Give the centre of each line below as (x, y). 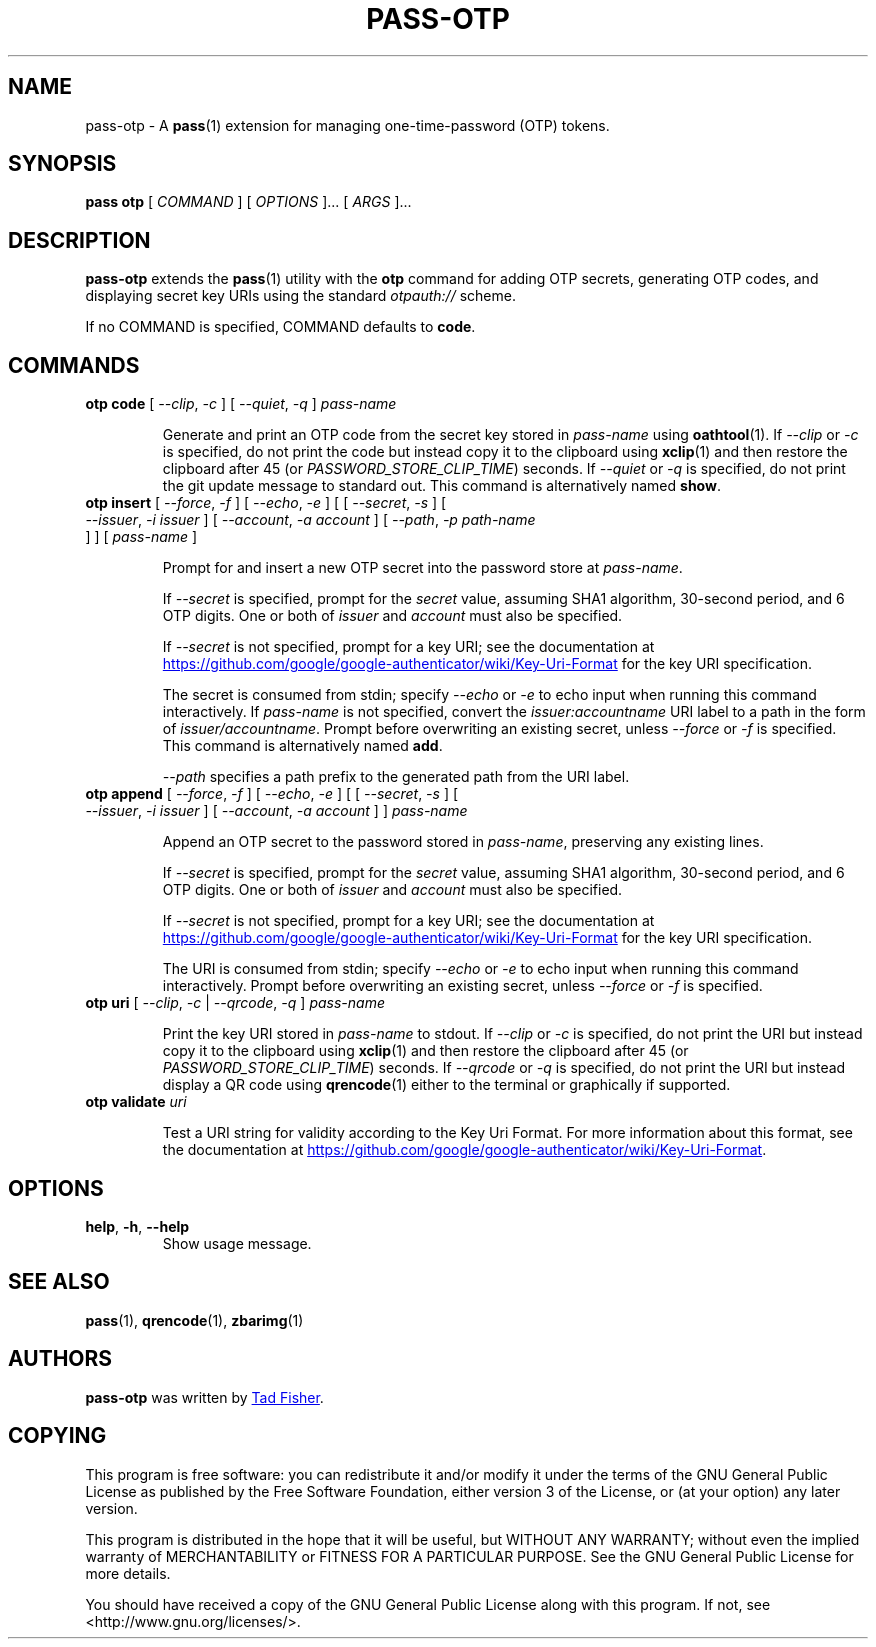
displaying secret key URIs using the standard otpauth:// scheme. (300, 296)
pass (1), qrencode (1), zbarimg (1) (194, 1320)
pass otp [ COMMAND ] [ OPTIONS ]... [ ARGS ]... (248, 202)
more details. (128, 1573)
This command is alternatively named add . (302, 746)
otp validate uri (136, 1102)
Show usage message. (237, 1243)
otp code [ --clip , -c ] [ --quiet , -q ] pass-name (241, 404)
